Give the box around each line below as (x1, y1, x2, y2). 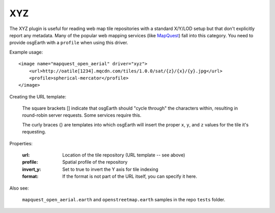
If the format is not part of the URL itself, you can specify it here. (62, 173, 197, 179)
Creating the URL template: (9, 93, 66, 99)
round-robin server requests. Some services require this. (22, 112, 142, 118)
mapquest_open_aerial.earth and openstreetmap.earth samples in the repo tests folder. (22, 196, 226, 202)
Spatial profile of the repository (62, 159, 128, 165)
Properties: (9, 140, 33, 146)
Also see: (9, 185, 29, 191)
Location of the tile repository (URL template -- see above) (62, 152, 185, 158)
